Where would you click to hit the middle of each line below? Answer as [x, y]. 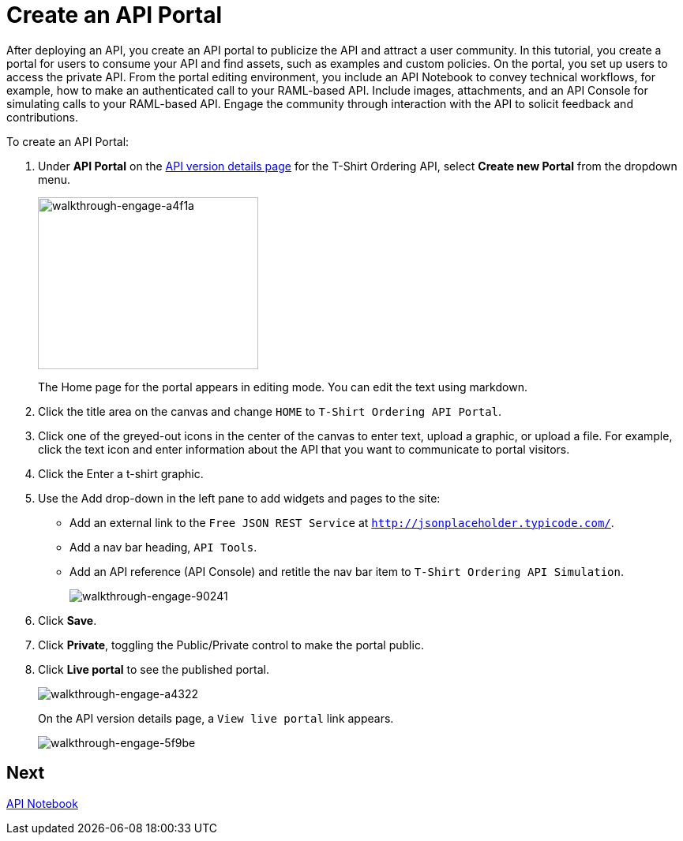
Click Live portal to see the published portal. [154, 669]
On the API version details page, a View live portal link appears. [216, 718]
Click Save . [68, 620]
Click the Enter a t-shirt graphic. [121, 473]
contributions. [42, 117]
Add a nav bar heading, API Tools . [163, 547]
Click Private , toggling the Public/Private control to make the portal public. [231, 645]
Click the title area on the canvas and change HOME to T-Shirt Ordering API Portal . [270, 411]
